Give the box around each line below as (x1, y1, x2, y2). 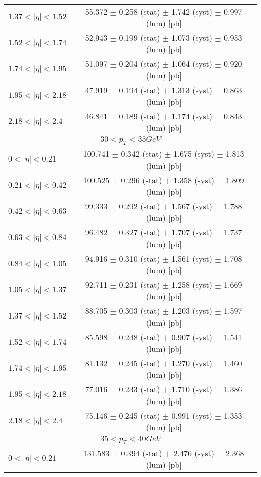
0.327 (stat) (119, 226, 160, 238)
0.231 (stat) (119, 279, 160, 291)
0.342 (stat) (121, 148, 162, 160)
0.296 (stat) (121, 174, 162, 186)
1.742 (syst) (171, 6, 212, 17)
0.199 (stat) (119, 32, 160, 43)
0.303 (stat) (119, 305, 160, 317)
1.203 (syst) (171, 305, 212, 317)
